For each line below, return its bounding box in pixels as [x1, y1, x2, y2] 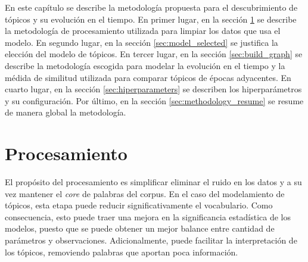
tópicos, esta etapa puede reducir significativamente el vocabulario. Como [5, 199, 273, 211]
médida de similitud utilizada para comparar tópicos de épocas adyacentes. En [5, 71, 291, 83]
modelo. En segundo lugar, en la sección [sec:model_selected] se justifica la [5, 36, 278, 48]
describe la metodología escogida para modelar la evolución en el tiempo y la [5, 59, 285, 71]
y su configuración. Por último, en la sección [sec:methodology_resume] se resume [5, 94, 304, 107]
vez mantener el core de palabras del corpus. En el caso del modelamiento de [5, 187, 285, 199]
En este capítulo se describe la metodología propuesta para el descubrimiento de [5, 1, 298, 13]
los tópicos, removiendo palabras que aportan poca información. [5, 245, 238, 258]
